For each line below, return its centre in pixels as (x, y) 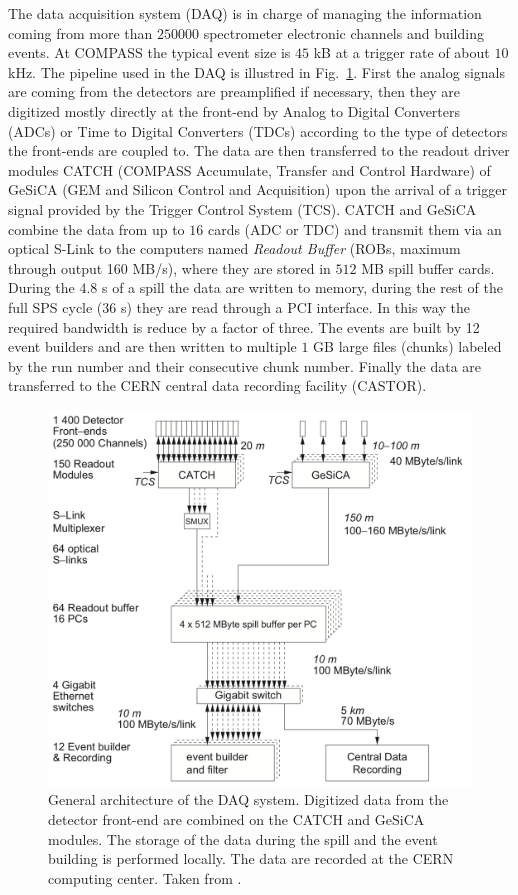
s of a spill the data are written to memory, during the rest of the (302, 287)
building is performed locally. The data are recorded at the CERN (251, 858)
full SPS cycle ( (55, 306)
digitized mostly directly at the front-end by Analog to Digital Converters (234, 110)
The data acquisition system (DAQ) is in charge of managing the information (245, 13)
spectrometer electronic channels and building (343, 32)
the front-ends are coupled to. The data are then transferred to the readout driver (259, 150)
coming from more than (80, 32)
